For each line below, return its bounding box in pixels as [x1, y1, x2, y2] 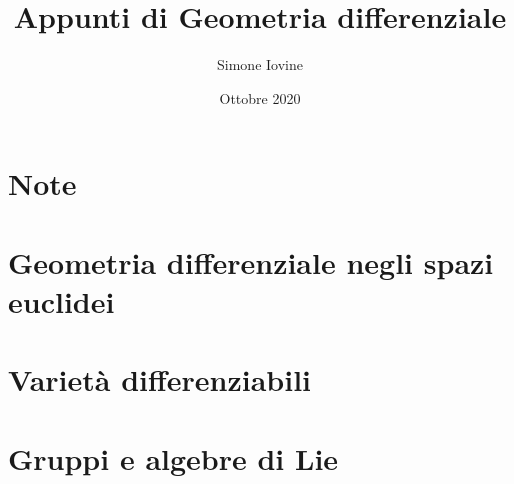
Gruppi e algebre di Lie [8, 437, 339, 478]
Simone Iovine [217, 54, 303, 75]
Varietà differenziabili [8, 359, 312, 400]
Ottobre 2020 [219, 87, 301, 108]
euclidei [8, 280, 115, 321]
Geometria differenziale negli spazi [8, 241, 494, 282]
